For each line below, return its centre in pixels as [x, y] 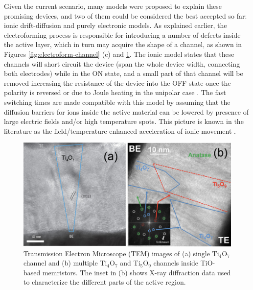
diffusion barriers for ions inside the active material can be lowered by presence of [126, 111]
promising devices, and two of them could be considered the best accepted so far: [126, 15]
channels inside [176, 263]
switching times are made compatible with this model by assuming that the [117, 102]
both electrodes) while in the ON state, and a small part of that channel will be [124, 73]
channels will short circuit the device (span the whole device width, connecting [122, 63]
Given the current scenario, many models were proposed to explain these [113, 6]
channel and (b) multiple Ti [65, 263]
